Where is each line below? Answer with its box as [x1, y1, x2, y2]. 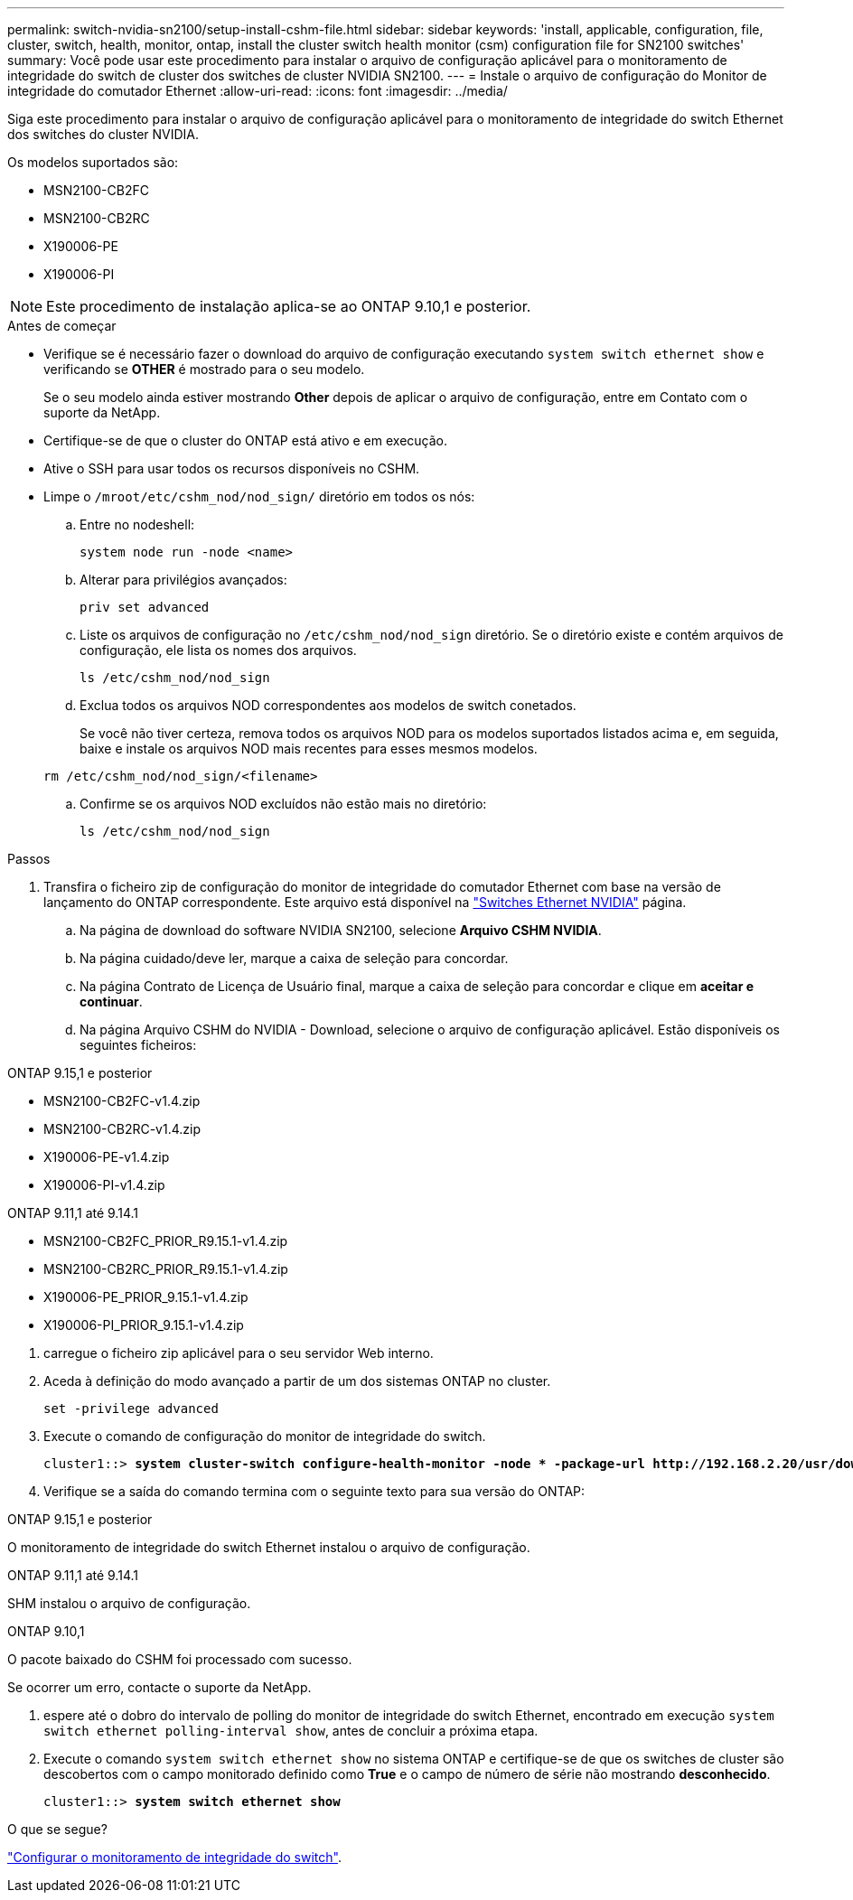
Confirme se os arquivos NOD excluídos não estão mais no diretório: [80, 796, 487, 811]
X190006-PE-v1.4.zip [43, 1149, 170, 1165]
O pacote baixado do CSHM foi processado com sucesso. [7, 1652, 352, 1667]
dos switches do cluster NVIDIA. [7, 126, 200, 142]
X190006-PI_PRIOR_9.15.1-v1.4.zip [43, 1317, 244, 1333]
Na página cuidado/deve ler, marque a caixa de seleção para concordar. [80, 950, 509, 966]
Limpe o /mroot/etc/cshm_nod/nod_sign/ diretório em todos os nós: [43, 489, 475, 504]
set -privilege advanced [43, 1401, 219, 1416]
